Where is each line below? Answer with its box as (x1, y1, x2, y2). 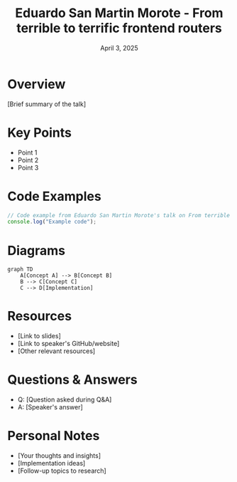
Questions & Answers (7, 372, 138, 388)
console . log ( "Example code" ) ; (7, 219, 97, 226)
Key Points (7, 125, 72, 140)
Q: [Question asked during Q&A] (17, 395, 112, 404)
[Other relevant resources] (17, 347, 96, 355)
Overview (7, 76, 66, 92)
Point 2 (17, 155, 39, 164)
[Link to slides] (17, 332, 62, 340)
